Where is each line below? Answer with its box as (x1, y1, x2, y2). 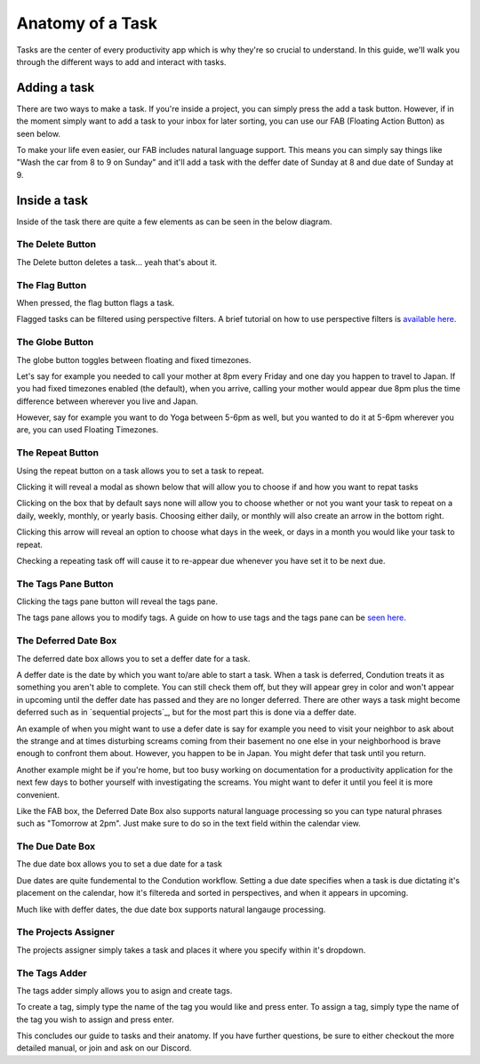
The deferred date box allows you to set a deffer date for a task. (16, 653, 251, 664)
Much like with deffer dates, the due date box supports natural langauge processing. (16, 904, 326, 915)
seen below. (16, 128, 61, 139)
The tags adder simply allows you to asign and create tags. (16, 985, 233, 995)
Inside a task (16, 192, 89, 208)
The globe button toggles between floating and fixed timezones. (16, 354, 252, 365)
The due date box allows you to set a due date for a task (16, 858, 222, 869)
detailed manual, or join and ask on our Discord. (16, 1043, 192, 1053)
